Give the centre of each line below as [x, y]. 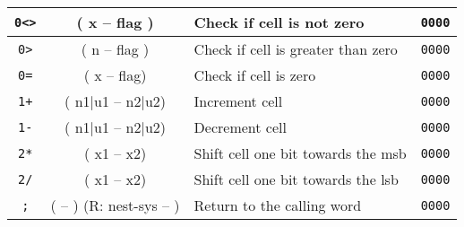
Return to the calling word [278, 205]
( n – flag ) [115, 49]
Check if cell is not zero [279, 22]
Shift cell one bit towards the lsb [296, 179]
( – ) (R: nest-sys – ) [115, 205]
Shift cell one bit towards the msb [300, 153]
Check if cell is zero [255, 75]
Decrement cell [240, 127]
